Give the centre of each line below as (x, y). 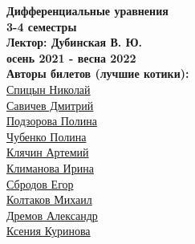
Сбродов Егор (40, 183)
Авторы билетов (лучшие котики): (98, 73)
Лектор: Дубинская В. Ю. (74, 42)
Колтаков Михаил (49, 199)
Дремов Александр (52, 215)
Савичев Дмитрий (50, 105)
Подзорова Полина (52, 121)
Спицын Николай (49, 89)
